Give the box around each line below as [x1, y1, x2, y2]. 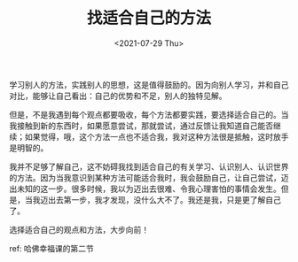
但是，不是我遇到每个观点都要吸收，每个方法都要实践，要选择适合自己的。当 [9, 109, 289, 119]
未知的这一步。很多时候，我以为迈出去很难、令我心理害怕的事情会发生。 [16, 183, 281, 194]
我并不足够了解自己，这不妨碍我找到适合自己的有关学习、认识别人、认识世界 [9, 161, 289, 172]
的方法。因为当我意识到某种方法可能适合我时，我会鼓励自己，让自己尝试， [9, 172, 281, 182]
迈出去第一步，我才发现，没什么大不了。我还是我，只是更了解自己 [39, 194, 281, 204]
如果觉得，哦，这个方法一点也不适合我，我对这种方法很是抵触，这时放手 [24, 131, 289, 142]
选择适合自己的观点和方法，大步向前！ [9, 224, 149, 235]
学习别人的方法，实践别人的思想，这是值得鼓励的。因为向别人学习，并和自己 [9, 79, 289, 89]
